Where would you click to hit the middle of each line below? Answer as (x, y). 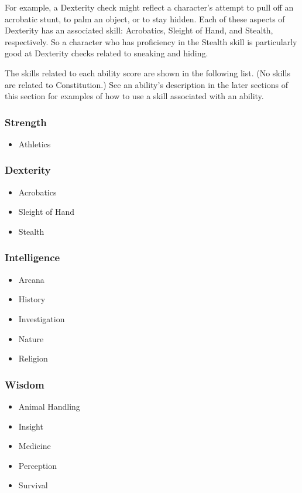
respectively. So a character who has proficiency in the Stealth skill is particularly (151, 41)
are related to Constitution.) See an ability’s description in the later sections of (146, 84)
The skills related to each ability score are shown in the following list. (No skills (147, 72)
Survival (33, 485)
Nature (31, 338)
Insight (31, 426)
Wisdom (25, 384)
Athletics (35, 143)
